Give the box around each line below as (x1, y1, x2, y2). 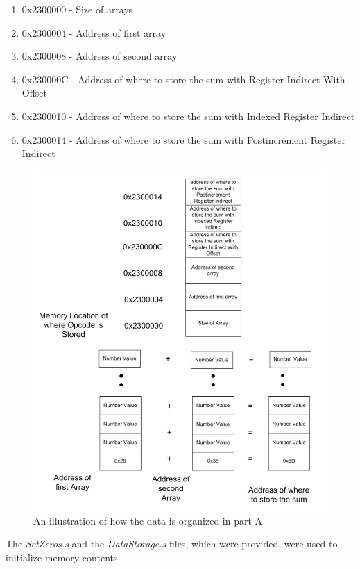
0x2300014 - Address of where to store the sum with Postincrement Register (22, 132, 345, 147)
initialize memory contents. (6, 550, 121, 564)
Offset (22, 85, 48, 100)
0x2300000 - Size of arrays (22, 2, 133, 16)
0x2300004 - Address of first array (22, 25, 166, 40)
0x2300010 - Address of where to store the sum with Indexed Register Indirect (22, 108, 355, 123)
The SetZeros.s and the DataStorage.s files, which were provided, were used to (6, 536, 338, 551)
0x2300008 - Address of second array (22, 49, 178, 63)
